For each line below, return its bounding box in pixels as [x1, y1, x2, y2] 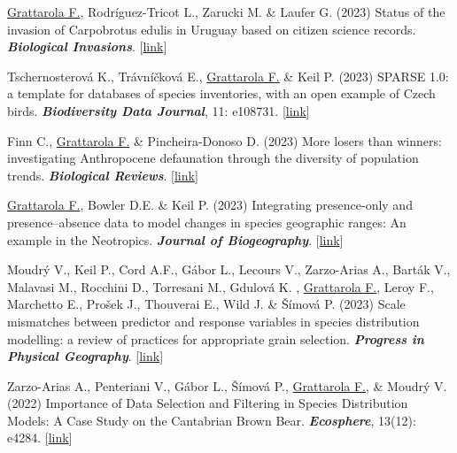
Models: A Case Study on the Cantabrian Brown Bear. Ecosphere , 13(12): [7, 411, 416, 429]
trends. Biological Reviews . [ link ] [7, 165, 198, 184]
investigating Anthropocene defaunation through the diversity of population [7, 149, 419, 167]
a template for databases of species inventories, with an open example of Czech [7, 84, 436, 103]
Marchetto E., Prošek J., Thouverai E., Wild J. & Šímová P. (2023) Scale [7, 295, 406, 313]
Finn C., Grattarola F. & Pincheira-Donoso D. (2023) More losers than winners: [7, 131, 442, 150]
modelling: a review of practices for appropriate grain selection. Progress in [7, 329, 424, 348]
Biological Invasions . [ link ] [7, 37, 167, 56]
